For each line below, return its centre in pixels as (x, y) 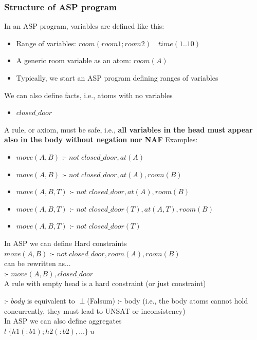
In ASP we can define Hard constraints (66, 243)
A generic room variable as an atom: (74, 60)
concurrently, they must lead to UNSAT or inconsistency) (95, 310)
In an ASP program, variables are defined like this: (84, 26)
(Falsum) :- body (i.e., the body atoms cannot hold (168, 300)
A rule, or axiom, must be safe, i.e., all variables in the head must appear (128, 129)
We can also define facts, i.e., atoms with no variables (88, 95)
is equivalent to (51, 300)
